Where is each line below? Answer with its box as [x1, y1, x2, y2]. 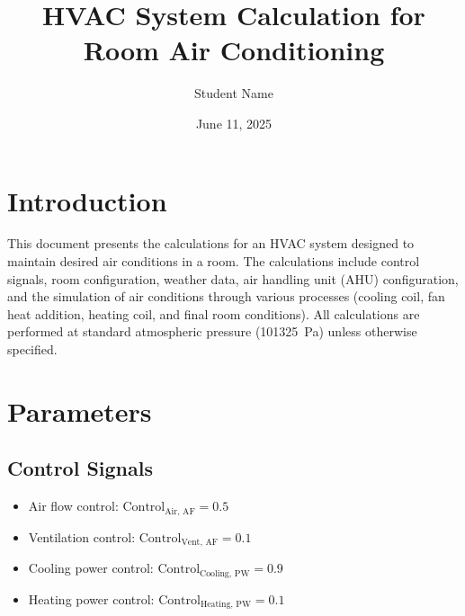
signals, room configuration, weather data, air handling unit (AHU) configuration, [7, 269, 459, 288]
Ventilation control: [28, 527, 136, 546]
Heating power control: [28, 589, 155, 608]
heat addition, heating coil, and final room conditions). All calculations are [7, 304, 420, 323]
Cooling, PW [200, 568, 250, 578]
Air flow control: [28, 496, 119, 515]
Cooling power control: [28, 558, 154, 577]
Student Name [194, 84, 273, 103]
